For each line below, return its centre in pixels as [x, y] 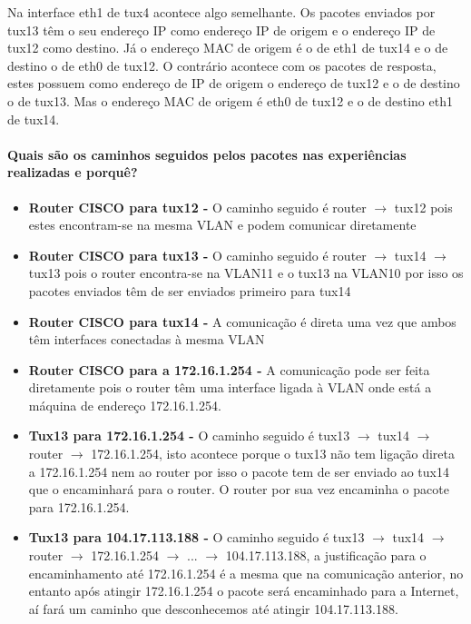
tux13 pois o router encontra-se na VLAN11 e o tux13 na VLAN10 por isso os [246, 273]
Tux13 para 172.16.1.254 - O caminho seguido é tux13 [189, 436]
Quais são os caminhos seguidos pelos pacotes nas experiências [207, 154]
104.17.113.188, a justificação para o [326, 555]
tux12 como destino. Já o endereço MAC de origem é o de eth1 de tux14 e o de [228, 48]
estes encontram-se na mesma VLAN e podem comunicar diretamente [222, 225]
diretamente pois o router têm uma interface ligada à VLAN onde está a [230, 387]
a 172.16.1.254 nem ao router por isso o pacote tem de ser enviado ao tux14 [239, 471]
